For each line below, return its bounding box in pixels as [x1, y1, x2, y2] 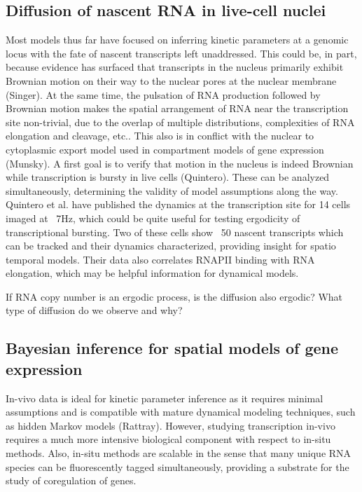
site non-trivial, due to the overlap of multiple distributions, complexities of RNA [6, 114, 355, 129]
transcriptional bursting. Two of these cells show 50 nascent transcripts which [6, 224, 344, 239]
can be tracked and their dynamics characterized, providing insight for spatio [6, 238, 336, 253]
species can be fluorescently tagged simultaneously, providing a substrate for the [6, 459, 349, 474]
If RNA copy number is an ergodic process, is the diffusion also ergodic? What [6, 289, 343, 303]
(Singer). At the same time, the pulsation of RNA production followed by [6, 87, 321, 102]
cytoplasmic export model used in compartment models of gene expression [6, 142, 324, 156]
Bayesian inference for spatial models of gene [6, 337, 339, 359]
